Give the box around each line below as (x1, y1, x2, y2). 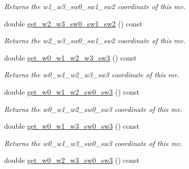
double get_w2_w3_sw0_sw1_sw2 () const (4, 18, 143, 29)
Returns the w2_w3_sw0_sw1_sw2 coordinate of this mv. (4, 35, 185, 46)
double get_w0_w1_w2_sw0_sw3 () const (4, 86, 140, 97)
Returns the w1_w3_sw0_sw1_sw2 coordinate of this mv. (4, 1, 185, 11)
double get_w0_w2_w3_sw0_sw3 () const (4, 155, 140, 165)
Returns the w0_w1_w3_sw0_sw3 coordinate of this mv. (4, 137, 182, 148)
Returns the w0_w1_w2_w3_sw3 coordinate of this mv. (4, 69, 180, 80)
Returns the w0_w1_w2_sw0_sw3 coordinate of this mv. (4, 103, 182, 114)
